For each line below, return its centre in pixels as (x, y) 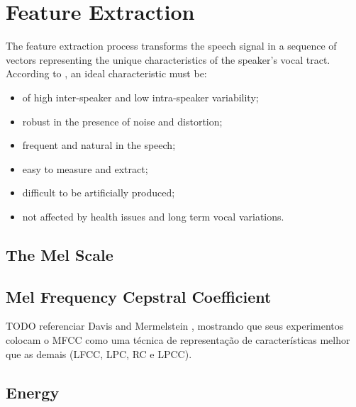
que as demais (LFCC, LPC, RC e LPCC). (99, 353)
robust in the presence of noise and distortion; (122, 121)
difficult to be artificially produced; (99, 193)
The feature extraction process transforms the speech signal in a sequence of (171, 46)
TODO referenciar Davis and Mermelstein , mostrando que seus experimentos (175, 326)
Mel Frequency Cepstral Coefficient (139, 296)
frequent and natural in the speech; (99, 145)
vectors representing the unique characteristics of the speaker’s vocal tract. (168, 59)
